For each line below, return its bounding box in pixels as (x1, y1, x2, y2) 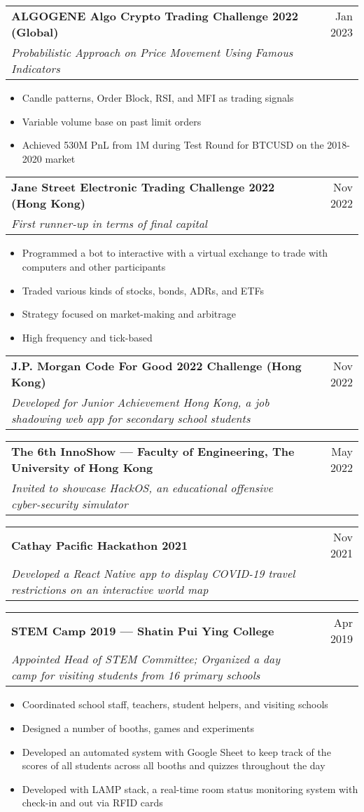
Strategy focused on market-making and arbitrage (22, 306, 236, 321)
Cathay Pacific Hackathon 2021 (11, 536, 188, 553)
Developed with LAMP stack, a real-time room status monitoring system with (22, 781, 358, 796)
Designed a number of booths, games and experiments (22, 720, 254, 735)
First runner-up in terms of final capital (11, 215, 207, 232)
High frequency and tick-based (22, 330, 153, 344)
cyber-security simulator (11, 496, 128, 513)
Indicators (11, 60, 60, 76)
